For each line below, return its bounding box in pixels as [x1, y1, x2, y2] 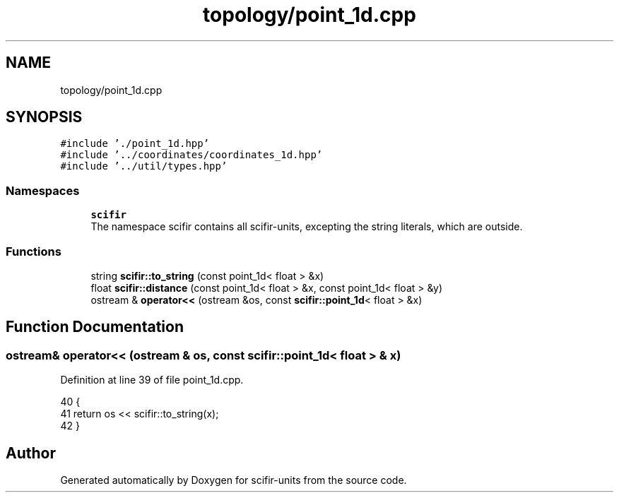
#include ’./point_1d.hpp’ [60, 138, 210, 150]
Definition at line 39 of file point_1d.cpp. [60, 374, 244, 386]
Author [6, 444, 56, 462]
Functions [6, 244, 61, 259]
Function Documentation [6, 318, 184, 336]
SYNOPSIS [6, 108, 83, 126]
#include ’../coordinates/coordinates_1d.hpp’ [60, 149, 323, 161]
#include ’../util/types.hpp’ [60, 160, 228, 172]
